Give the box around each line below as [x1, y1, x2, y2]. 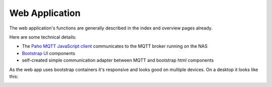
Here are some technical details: [9, 34, 77, 40]
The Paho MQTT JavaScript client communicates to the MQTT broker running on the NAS [22, 43, 208, 49]
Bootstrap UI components [22, 50, 76, 56]
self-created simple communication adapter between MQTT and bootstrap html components [22, 57, 214, 63]
